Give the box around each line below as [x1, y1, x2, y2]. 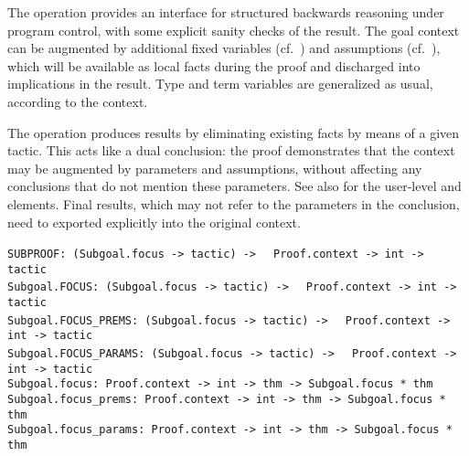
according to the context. [7, 91, 148, 111]
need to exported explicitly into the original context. [7, 212, 301, 231]
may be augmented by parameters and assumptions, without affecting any [7, 158, 422, 177]
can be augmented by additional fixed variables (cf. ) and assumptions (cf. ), [7, 38, 441, 58]
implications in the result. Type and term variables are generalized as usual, [7, 74, 433, 93]
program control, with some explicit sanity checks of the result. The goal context [7, 20, 460, 39]
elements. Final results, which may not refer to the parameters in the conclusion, [7, 194, 460, 213]
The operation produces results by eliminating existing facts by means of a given [7, 122, 460, 142]
